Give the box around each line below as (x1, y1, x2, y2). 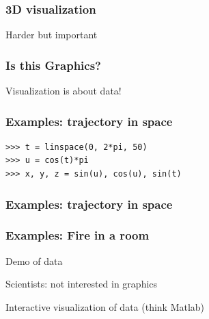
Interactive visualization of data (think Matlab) (5, 299, 205, 314)
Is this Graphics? (5, 56, 101, 73)
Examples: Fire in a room (5, 227, 150, 244)
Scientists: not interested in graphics (5, 277, 158, 291)
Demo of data (5, 253, 63, 268)
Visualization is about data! (5, 84, 122, 98)
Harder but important (5, 27, 98, 42)
